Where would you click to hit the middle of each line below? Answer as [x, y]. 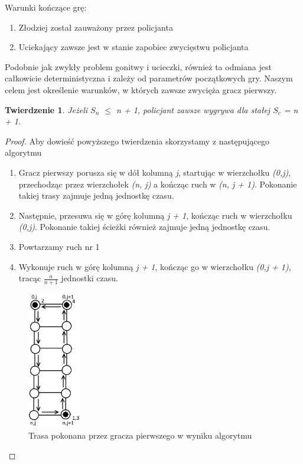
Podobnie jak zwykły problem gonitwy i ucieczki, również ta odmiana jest [138, 66]
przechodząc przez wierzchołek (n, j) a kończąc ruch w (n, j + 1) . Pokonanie [158, 184]
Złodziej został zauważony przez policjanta [96, 27]
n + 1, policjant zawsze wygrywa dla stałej [193, 109]
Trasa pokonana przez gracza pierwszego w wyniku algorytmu [140, 435]
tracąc [30, 278]
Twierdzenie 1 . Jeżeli [46, 109]
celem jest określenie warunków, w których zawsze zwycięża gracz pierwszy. [141, 89]
